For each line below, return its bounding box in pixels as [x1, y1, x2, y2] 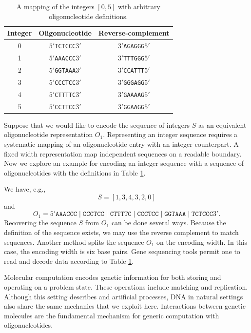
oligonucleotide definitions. [49, 11, 128, 21]
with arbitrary [117, 1, 160, 11]
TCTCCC [55, 43, 76, 50]
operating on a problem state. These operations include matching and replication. [4, 282, 248, 292]
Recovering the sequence [4, 217, 77, 228]
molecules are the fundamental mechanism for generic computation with [4, 310, 219, 320]
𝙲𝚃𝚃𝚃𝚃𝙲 [110, 211, 132, 218]
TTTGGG [123, 55, 145, 62]
